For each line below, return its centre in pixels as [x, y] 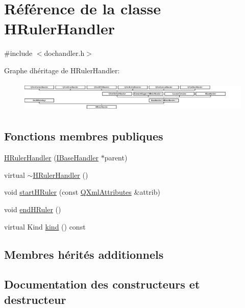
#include [18, 53]
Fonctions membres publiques [84, 136]
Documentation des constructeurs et [102, 284]
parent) [116, 158]
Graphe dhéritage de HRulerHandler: [62, 70]
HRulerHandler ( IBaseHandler [51, 158]
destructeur [35, 299]
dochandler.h [64, 53]
